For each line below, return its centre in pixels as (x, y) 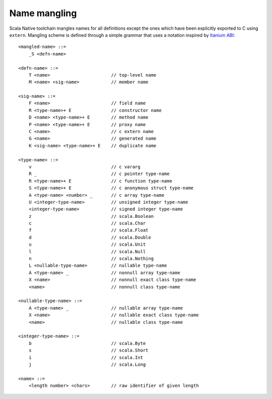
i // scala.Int (86, 357)
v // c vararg (84, 167)
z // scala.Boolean (91, 216)
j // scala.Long (87, 364)
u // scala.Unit (87, 244)
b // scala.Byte (87, 343)
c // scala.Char (87, 223)
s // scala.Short (88, 350)
